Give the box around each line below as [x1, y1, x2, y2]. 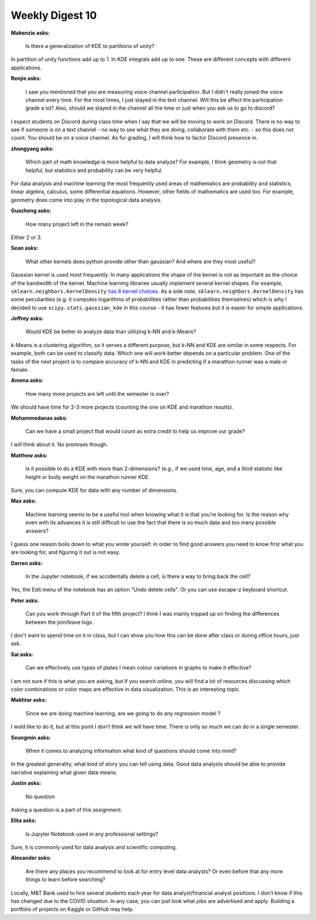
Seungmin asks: [11, 734, 51, 741]
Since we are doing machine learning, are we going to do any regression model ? [25, 709, 221, 717]
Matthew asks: [11, 451, 48, 459]
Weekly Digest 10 [11, 9, 97, 22]
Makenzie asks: [11, 29, 50, 36]
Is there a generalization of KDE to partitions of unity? [25, 42, 154, 49]
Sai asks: [11, 651, 34, 658]
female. [11, 366, 29, 374]
